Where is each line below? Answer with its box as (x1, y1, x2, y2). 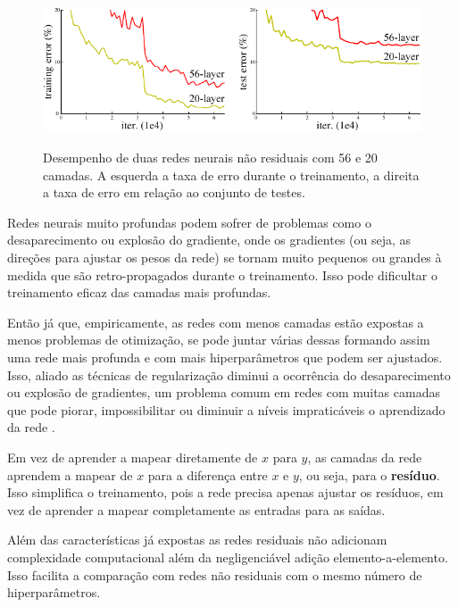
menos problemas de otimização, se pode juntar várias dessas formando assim (7, 330, 430, 349)
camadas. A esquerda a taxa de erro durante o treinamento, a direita (43, 165, 420, 184)
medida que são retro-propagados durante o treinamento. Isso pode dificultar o (7, 265, 438, 284)
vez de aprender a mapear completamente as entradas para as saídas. (7, 500, 386, 519)
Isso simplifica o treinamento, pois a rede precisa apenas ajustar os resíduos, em (7, 483, 444, 502)
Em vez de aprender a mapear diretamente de (7, 447, 258, 466)
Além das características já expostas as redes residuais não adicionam (7, 530, 387, 549)
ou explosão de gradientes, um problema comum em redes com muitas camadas (7, 383, 440, 402)
